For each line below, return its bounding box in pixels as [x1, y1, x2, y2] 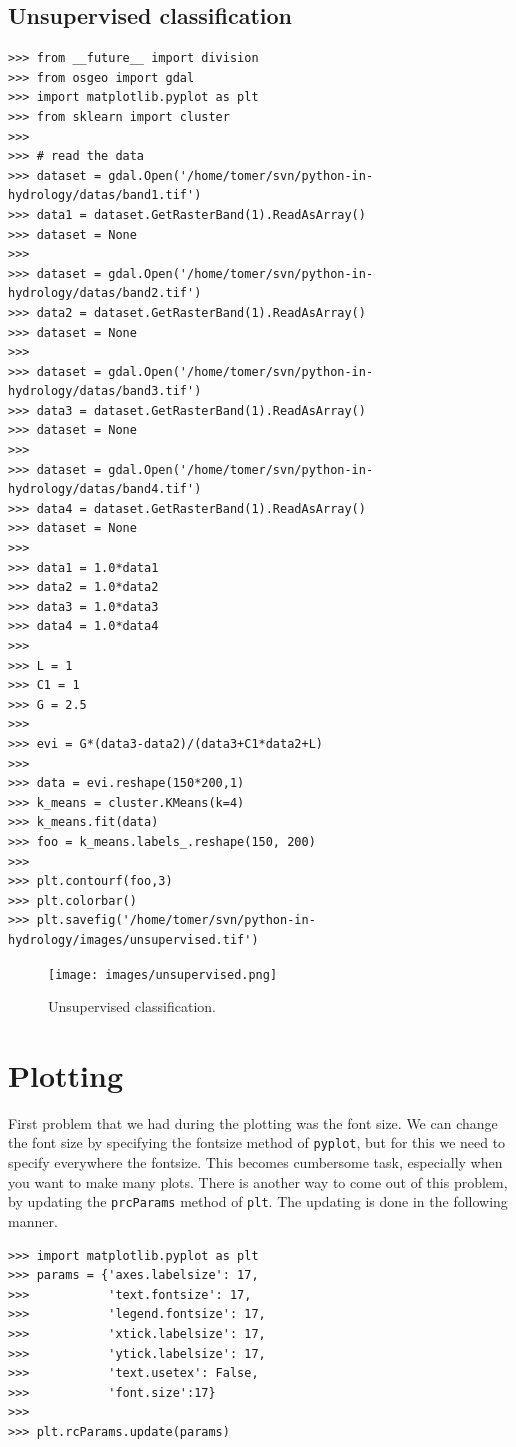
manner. [8, 1210, 58, 1231]
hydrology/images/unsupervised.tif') [8, 932, 259, 947]
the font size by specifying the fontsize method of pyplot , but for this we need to [8, 1132, 506, 1153]
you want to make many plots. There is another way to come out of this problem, [8, 1171, 508, 1192]
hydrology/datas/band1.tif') [8, 188, 202, 203]
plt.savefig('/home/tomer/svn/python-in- [36, 913, 316, 928]
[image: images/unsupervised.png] [48, 967, 278, 982]
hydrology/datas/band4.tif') [8, 482, 202, 497]
